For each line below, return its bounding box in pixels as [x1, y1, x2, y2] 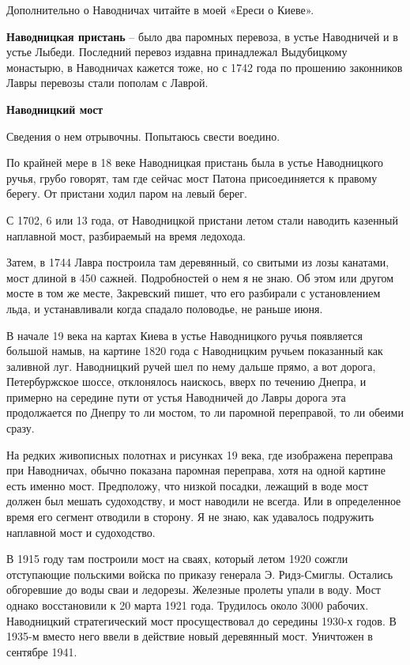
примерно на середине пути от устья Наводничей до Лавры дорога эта [6, 388, 346, 405]
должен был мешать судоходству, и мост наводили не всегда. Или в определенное [6, 493, 401, 509]
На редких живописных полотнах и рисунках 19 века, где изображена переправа [6, 446, 393, 463]
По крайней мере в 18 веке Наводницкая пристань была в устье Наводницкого [6, 154, 384, 171]
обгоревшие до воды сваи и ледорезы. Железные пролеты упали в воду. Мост [6, 581, 381, 598]
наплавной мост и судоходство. [6, 523, 156, 540]
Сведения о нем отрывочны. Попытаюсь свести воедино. [6, 127, 280, 144]
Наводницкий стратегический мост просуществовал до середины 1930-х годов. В [6, 612, 397, 629]
